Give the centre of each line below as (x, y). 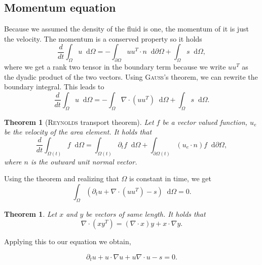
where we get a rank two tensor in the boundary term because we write (115, 67)
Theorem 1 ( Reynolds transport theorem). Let (79, 122)
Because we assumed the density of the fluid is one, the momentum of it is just (126, 29)
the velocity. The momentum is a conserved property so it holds (103, 38)
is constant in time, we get (170, 178)
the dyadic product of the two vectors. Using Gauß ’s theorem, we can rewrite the (131, 76)
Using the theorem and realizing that (62, 178)
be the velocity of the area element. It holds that (78, 132)
